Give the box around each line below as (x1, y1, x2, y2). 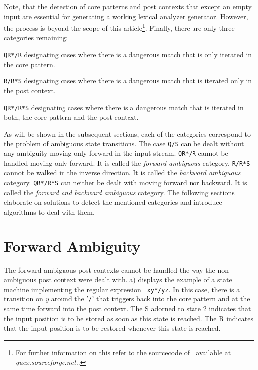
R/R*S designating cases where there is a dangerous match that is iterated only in (4, 75, 252, 86)
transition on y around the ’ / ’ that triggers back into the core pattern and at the (4, 294, 250, 304)
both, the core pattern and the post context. (4, 112, 139, 122)
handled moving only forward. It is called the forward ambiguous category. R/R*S (4, 157, 250, 168)
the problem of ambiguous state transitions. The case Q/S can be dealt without (4, 138, 244, 148)
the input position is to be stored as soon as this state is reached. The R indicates (4, 313, 253, 323)
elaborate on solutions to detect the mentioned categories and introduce (4, 197, 222, 207)
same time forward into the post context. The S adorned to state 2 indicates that (4, 303, 251, 313)
